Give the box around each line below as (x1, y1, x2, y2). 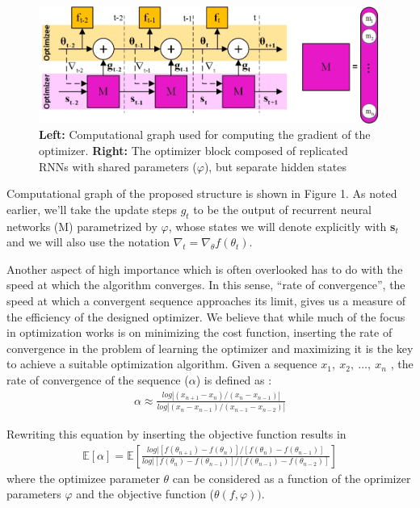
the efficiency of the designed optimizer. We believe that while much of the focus (6, 308, 405, 325)
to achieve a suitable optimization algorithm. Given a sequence (6, 355, 317, 372)
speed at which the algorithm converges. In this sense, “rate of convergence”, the (6, 276, 405, 293)
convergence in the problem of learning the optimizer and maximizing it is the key (6, 339, 414, 356)
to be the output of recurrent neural (193, 200, 372, 217)
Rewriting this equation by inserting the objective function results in (6, 426, 346, 443)
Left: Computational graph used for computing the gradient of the (39, 126, 371, 143)
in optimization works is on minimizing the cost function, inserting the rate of (6, 324, 393, 341)
